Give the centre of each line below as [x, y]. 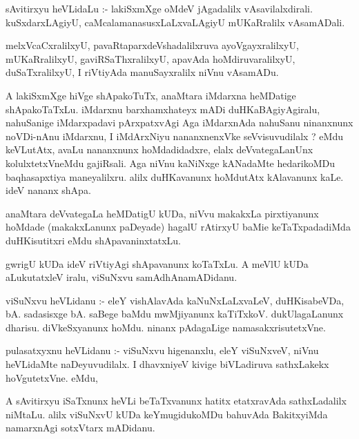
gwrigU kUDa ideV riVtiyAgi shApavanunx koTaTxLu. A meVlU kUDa [157, 263]
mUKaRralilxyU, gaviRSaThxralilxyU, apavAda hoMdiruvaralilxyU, [151, 58]
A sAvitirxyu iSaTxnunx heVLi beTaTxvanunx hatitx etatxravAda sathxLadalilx [176, 401]
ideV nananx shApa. [48, 190]
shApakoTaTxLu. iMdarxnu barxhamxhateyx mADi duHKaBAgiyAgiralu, [163, 109]
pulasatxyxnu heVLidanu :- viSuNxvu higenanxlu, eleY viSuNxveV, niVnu [162, 350]
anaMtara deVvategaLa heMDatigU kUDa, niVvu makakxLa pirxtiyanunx [162, 213]
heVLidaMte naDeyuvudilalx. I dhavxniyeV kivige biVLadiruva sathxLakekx [167, 364]
